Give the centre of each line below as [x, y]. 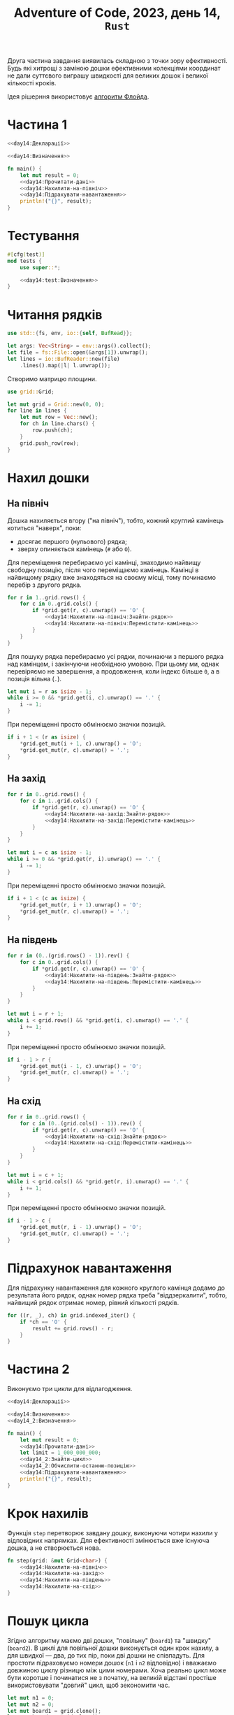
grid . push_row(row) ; [50, 443]
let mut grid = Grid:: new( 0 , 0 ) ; [56, 404]
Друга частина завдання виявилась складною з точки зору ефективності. [117, 61]
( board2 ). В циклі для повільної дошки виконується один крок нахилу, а [113, 1648]
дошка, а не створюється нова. [54, 1548]
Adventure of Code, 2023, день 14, [117, 13]
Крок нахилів [48, 1513]
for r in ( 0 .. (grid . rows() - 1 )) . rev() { [68, 956]
